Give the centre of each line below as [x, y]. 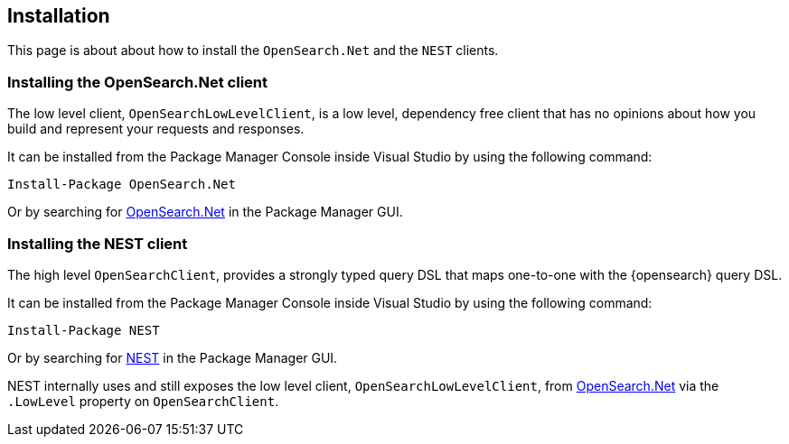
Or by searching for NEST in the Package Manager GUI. [173, 357]
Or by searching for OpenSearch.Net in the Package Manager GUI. [205, 212]
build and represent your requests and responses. [156, 129]
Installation [59, 16]
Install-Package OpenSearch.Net [122, 185]
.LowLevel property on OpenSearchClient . [143, 401]
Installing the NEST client [98, 243]
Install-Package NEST [84, 330]
